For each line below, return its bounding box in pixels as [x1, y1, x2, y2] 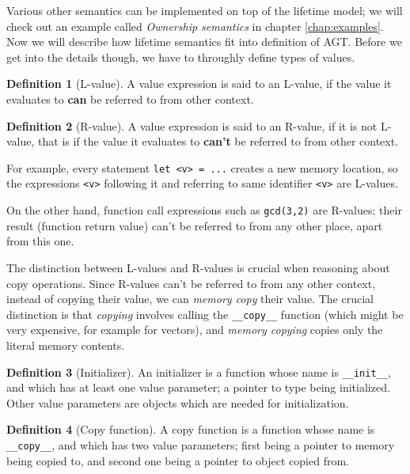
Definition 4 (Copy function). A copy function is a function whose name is [6, 421, 375, 438]
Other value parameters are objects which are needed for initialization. [6, 394, 349, 411]
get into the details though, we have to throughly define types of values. [6, 48, 355, 65]
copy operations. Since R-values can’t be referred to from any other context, [6, 275, 376, 291]
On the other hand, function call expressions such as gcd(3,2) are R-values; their [6, 202, 402, 218]
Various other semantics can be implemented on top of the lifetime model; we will [6, 2, 403, 18]
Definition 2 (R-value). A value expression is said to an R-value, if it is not [6, 117, 378, 134]
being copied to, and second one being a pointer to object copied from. [6, 452, 350, 468]
